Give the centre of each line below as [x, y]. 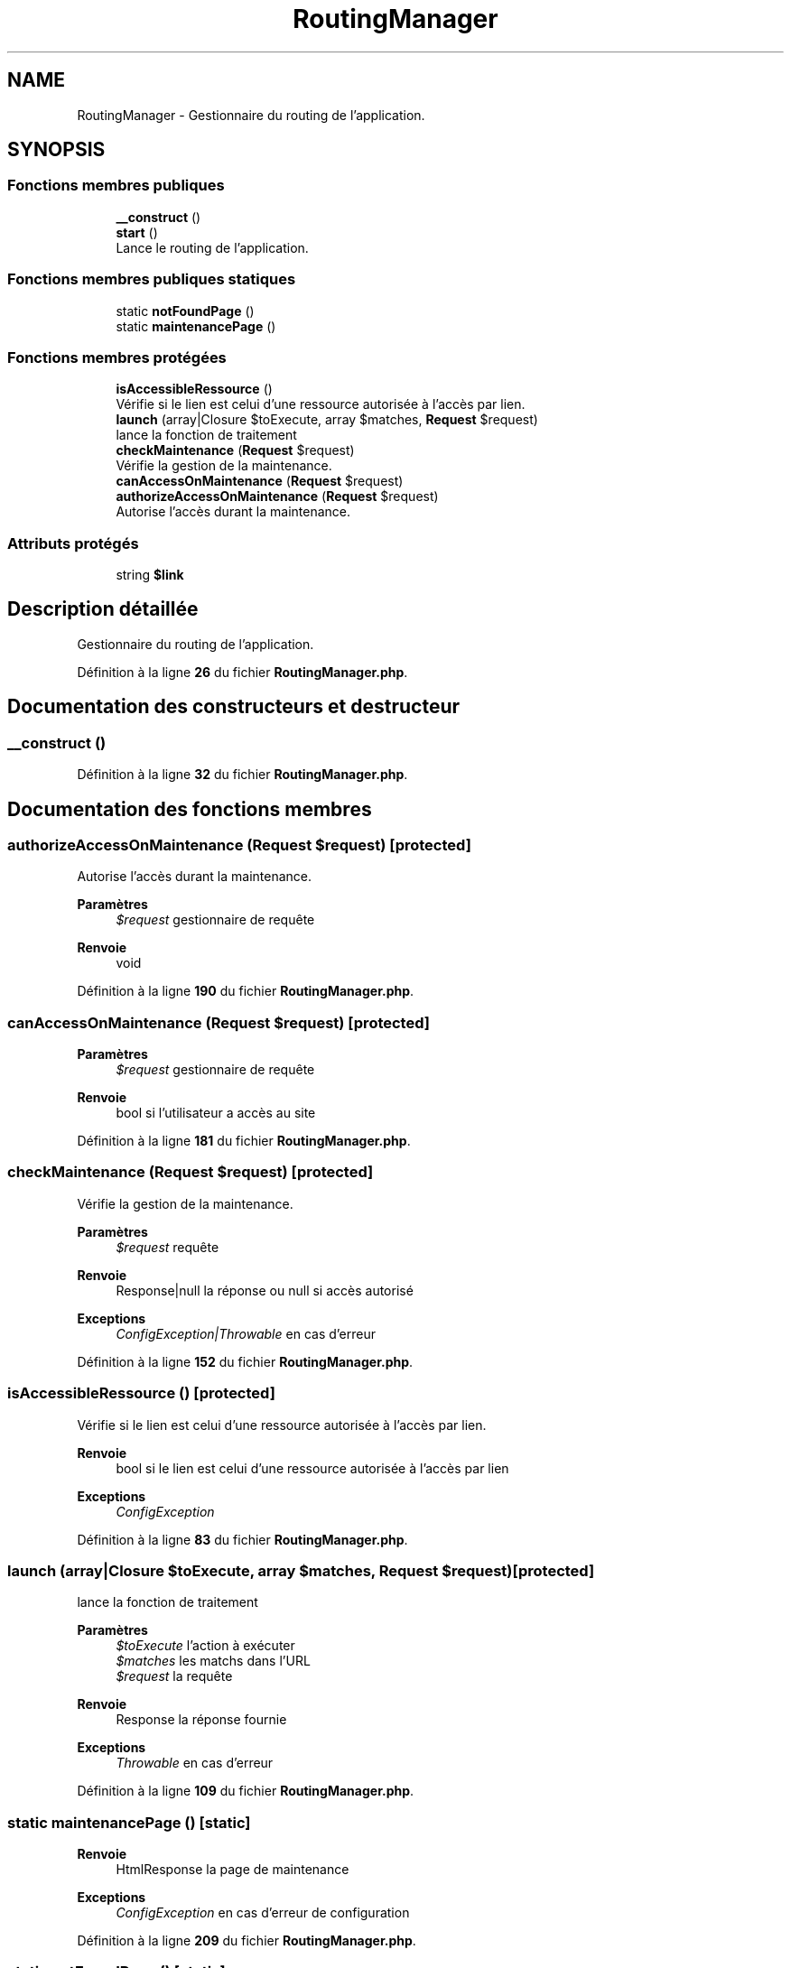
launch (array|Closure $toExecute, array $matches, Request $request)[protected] [301, 1570]
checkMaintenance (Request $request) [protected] [191, 1172]
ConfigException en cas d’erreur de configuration [263, 1913]
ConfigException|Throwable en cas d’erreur [246, 1333]
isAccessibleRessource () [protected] [141, 1393]
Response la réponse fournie [201, 1720]
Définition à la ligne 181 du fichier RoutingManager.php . [244, 1141]
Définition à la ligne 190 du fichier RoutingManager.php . [246, 991]
